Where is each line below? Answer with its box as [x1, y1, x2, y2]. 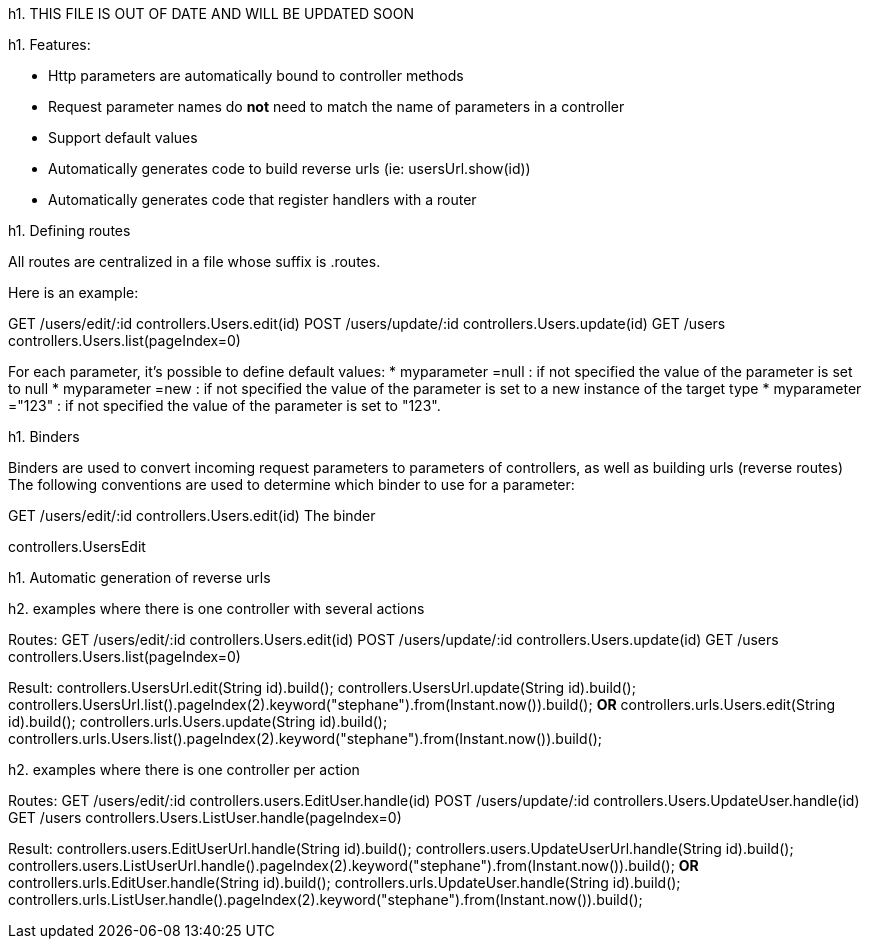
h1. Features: [8, 36, 91, 53]
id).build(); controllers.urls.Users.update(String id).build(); [8, 713, 388, 730]
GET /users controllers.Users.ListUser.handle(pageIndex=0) [8, 809, 402, 826]
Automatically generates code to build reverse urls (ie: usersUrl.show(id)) [48, 160, 531, 177]
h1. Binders [8, 428, 80, 445]
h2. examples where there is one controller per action [8, 761, 360, 778]
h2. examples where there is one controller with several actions [8, 600, 425, 617]
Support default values [48, 129, 198, 146]
